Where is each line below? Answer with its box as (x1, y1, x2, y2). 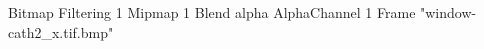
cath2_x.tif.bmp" (8, 21, 114, 42)
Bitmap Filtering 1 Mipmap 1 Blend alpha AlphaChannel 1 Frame (8, 2, 416, 22)
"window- (420, 2, 477, 22)
